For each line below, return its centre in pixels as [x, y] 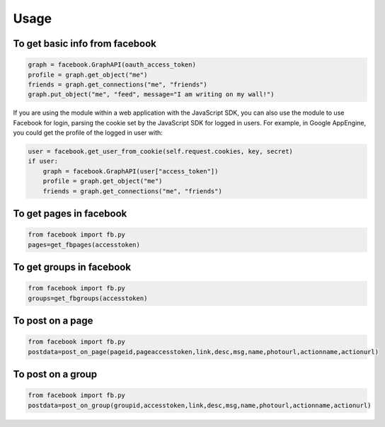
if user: [43, 161]
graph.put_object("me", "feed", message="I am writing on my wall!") [151, 95]
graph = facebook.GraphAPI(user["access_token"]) [131, 171]
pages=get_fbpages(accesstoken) [84, 245]
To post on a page [53, 321]
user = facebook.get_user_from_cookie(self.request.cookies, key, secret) [161, 152]
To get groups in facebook [72, 267]
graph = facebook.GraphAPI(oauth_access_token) [112, 65]
